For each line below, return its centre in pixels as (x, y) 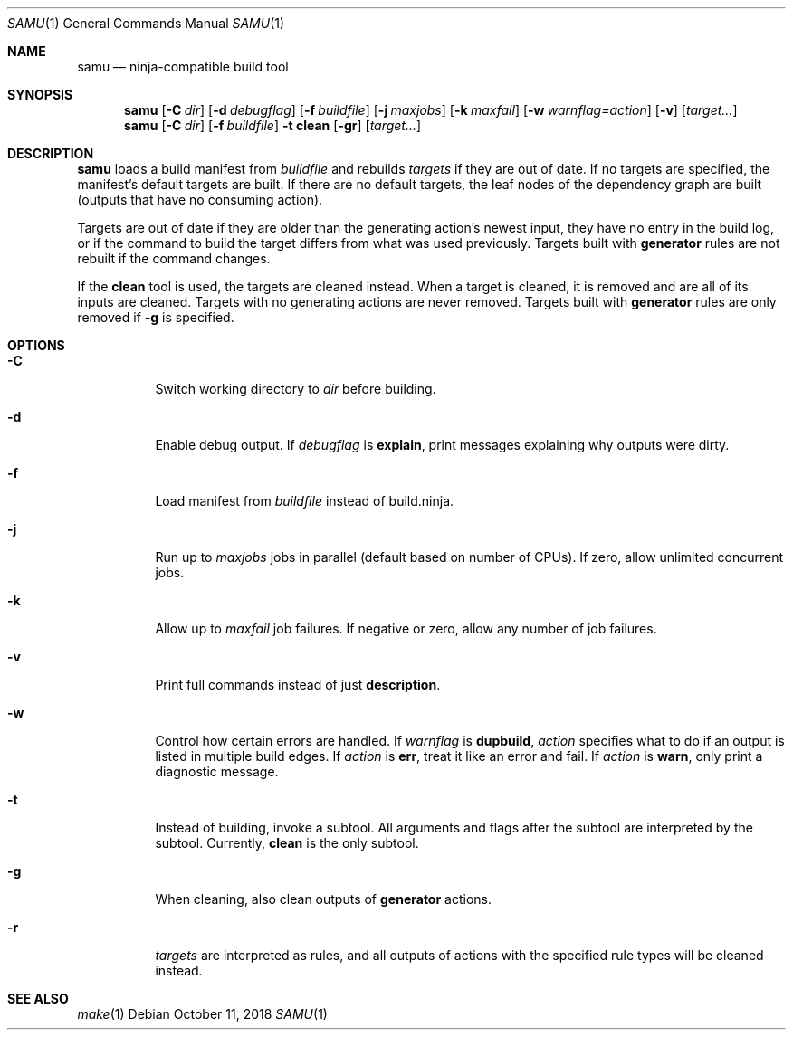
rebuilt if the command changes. (174, 258)
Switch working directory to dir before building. (296, 389)
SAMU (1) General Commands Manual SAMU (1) (146, 23)
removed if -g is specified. (156, 317)
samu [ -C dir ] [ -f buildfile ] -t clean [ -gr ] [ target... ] (273, 125)
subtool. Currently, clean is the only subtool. (287, 843)
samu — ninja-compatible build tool (183, 67)
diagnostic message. (217, 771)
